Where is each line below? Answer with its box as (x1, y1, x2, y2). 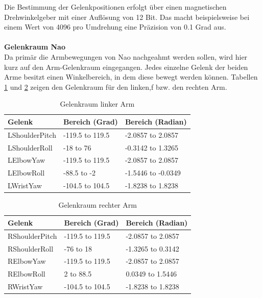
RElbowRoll (8, 268, 45, 279)
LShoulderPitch (8, 129, 56, 140)
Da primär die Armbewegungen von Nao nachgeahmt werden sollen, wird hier (4, 51, 248, 62)
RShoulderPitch (8, 230, 57, 241)
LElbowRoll (8, 167, 45, 178)
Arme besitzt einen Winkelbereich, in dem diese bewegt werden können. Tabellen (4, 71, 258, 82)
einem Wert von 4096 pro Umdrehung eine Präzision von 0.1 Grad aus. (4, 21, 226, 32)
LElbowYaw (8, 155, 45, 165)
